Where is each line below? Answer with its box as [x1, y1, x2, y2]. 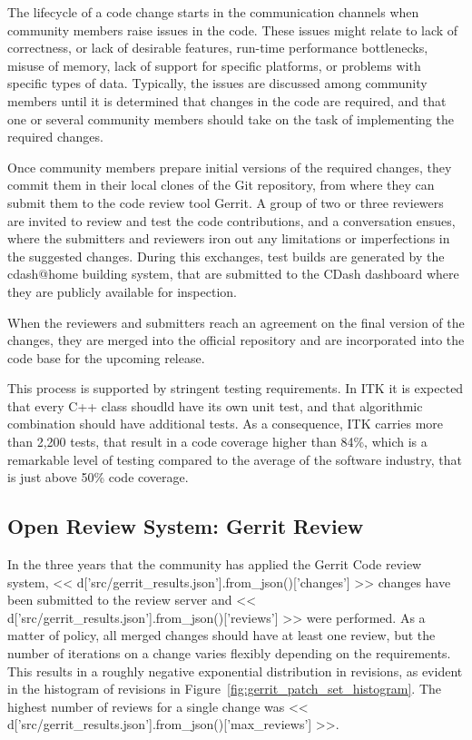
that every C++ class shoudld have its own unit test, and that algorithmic [7, 396, 423, 415]
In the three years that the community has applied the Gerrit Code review [7, 555, 422, 574]
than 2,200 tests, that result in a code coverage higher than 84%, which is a [7, 432, 428, 451]
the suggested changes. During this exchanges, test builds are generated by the [7, 246, 445, 265]
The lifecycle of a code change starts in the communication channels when [7, 3, 419, 21]
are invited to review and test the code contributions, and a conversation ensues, [7, 211, 456, 230]
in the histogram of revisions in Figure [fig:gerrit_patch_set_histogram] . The [7, 679, 442, 698]
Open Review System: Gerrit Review [7, 512, 364, 540]
